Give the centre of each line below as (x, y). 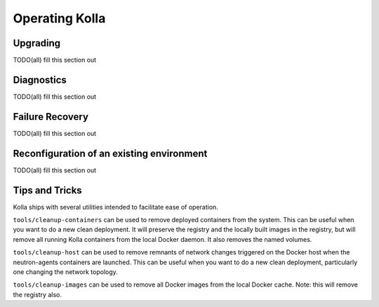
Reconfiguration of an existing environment (110, 153)
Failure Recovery (51, 117)
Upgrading (37, 43)
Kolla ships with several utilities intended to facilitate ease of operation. (116, 207)
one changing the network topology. (66, 272)
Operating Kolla (59, 18)
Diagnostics (40, 80)
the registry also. (38, 294)
